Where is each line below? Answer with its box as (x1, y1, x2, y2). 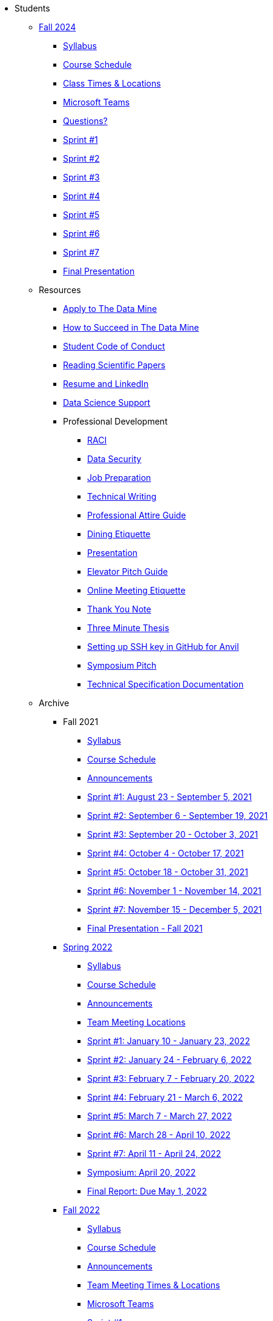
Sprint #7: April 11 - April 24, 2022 (87, 1148, 222, 1159)
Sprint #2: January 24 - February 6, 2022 (87, 1054, 252, 1065)
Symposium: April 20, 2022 (87, 1167, 196, 1177)
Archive (39, 698, 70, 708)
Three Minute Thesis (87, 623, 169, 633)
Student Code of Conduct (63, 341, 165, 351)
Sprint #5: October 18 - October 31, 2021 (87, 867, 248, 877)
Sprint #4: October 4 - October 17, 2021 (87, 848, 244, 858)
